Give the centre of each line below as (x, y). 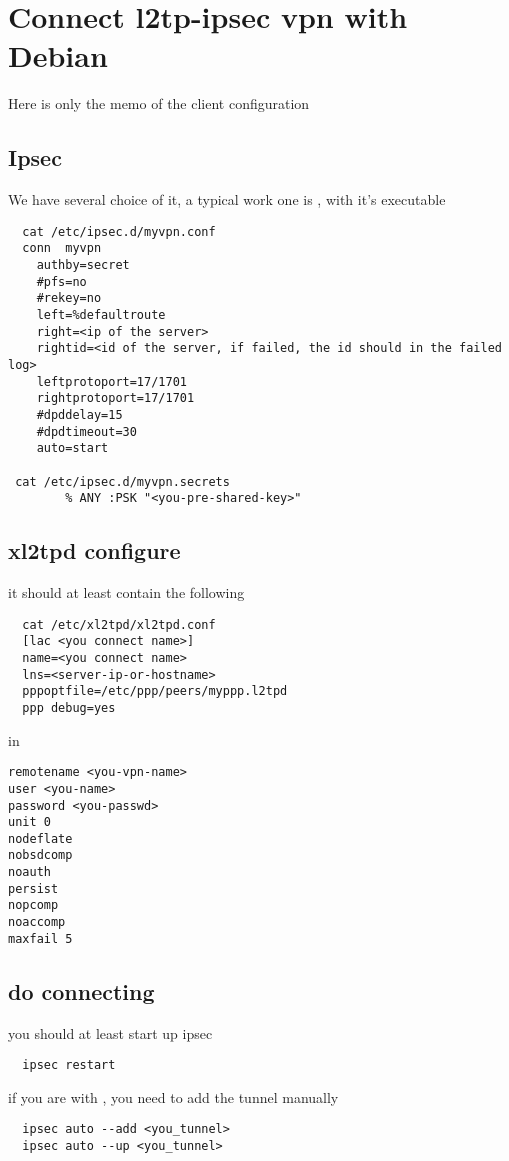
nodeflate (40, 838)
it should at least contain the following (126, 592)
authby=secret (83, 265)
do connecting (81, 990)
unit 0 (29, 822)
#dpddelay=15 (79, 414)
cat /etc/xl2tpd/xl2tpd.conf (119, 624)
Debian (58, 55)
